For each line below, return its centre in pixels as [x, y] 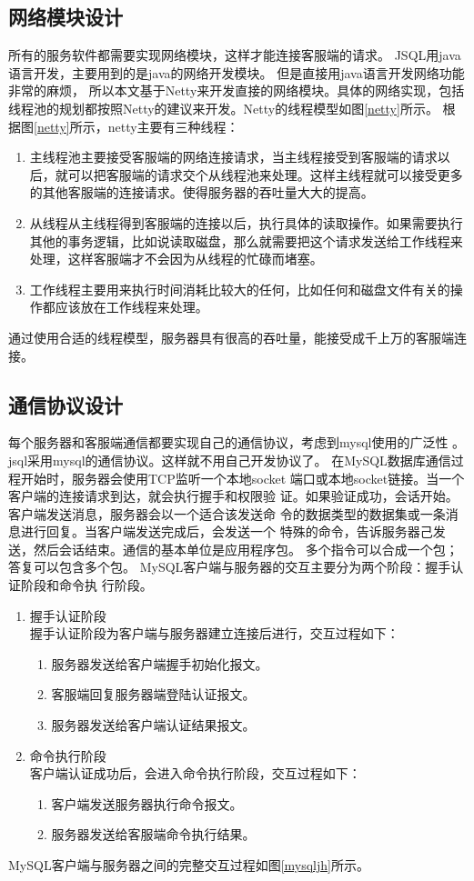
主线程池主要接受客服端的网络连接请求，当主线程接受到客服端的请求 [233, 157]
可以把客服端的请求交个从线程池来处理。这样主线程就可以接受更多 [265, 174]
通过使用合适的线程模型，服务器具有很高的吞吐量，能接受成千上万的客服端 [231, 337]
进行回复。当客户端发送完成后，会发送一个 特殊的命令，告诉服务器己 [227, 531]
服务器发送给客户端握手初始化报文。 [160, 663]
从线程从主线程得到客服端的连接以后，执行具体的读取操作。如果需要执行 [246, 222]
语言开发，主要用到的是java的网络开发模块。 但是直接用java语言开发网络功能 [237, 72]
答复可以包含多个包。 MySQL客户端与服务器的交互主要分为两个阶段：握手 [230, 567]
